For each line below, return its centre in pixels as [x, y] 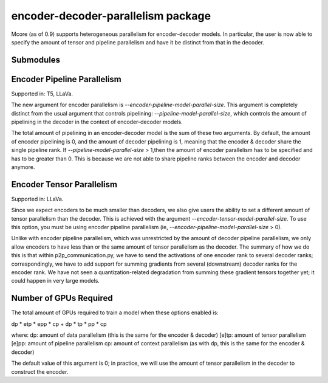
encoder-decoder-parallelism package [111, 16]
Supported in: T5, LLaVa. [42, 94]
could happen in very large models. [56, 281]
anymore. [23, 167]
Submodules [36, 60]
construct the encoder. [40, 371]
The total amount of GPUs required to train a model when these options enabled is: [115, 312]
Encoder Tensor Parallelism [64, 185]
